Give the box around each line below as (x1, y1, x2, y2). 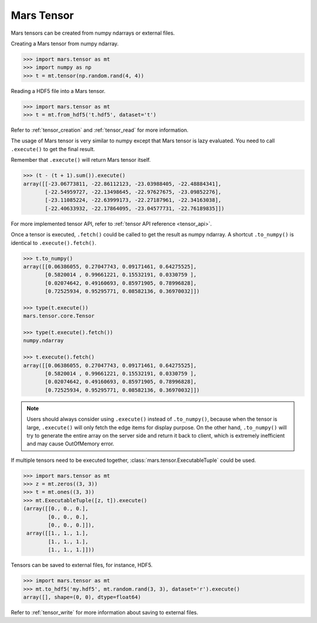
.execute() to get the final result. (11, 145, 95, 152)
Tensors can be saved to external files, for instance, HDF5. (11, 562, 153, 569)
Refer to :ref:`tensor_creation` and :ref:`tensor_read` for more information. (11, 126, 189, 134)
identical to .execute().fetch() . (11, 239, 97, 246)
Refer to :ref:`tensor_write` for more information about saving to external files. (11, 609, 199, 616)
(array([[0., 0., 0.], (23, 505, 89, 512)
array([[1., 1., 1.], (26, 530, 89, 537)
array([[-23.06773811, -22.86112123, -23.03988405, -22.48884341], (23, 180, 222, 187)
